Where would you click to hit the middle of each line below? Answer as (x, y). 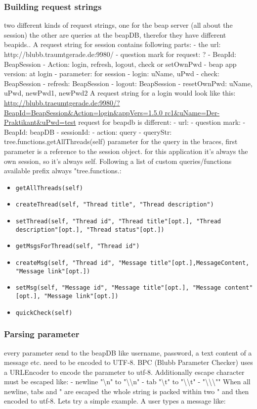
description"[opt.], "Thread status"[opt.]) (90, 230)
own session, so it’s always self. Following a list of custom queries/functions (118, 161)
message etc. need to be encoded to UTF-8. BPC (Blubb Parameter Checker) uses (128, 362)
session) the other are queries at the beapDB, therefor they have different (115, 34)
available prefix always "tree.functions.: (63, 171)
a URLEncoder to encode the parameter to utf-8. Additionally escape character (124, 372)
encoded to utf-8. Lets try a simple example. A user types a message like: (115, 401)
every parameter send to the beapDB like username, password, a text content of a (128, 352)
